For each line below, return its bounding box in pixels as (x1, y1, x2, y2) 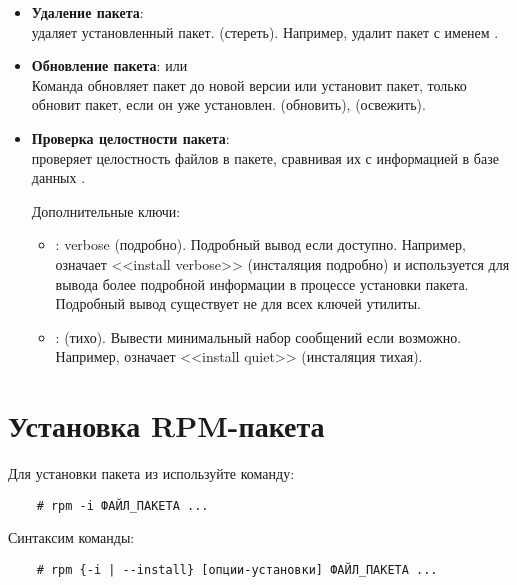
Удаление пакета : (31, 2, 144, 22)
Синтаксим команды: (8, 527, 135, 548)
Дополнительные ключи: (31, 200, 181, 221)
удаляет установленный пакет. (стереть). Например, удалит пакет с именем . (31, 21, 499, 42)
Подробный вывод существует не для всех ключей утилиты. (55, 293, 421, 314)
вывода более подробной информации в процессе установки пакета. (55, 273, 469, 294)
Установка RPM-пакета (8, 405, 325, 446)
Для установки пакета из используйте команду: (8, 463, 295, 484)
